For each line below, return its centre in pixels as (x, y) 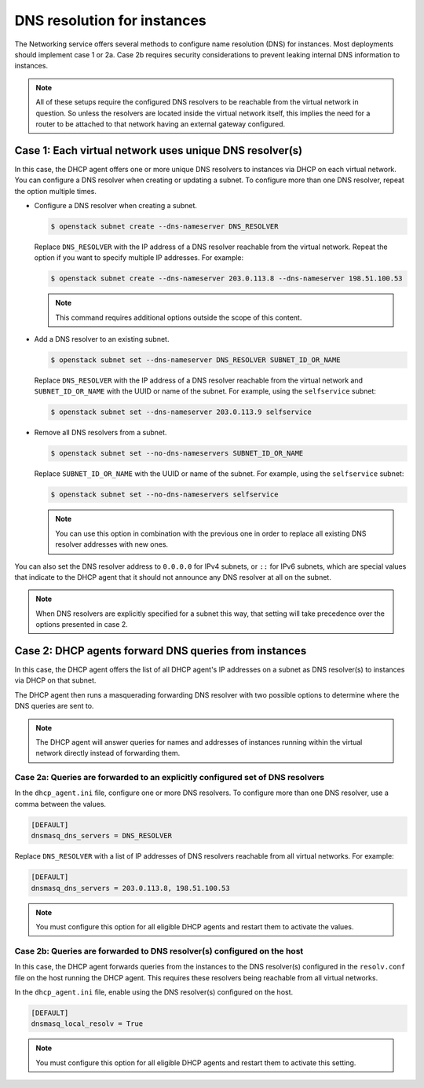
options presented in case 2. (82, 625)
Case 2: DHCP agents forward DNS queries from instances (161, 651)
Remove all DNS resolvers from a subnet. (101, 433)
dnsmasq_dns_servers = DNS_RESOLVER (102, 836)
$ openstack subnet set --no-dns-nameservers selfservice (164, 495)
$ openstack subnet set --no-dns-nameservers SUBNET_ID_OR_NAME (177, 453)
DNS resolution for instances (111, 20)
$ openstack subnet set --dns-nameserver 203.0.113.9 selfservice (181, 412)
